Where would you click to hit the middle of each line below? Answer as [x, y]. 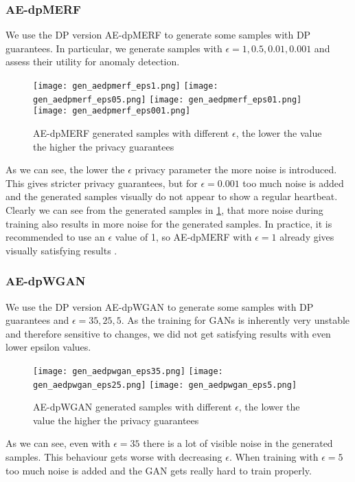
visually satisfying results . [61, 250]
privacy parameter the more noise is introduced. [236, 169]
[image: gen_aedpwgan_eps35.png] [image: [128, 371]
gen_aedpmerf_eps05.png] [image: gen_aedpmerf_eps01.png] [168, 99]
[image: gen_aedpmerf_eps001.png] [112, 111]
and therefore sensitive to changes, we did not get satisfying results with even [168, 333]
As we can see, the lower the [65, 169]
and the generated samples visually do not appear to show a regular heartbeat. [172, 196]
